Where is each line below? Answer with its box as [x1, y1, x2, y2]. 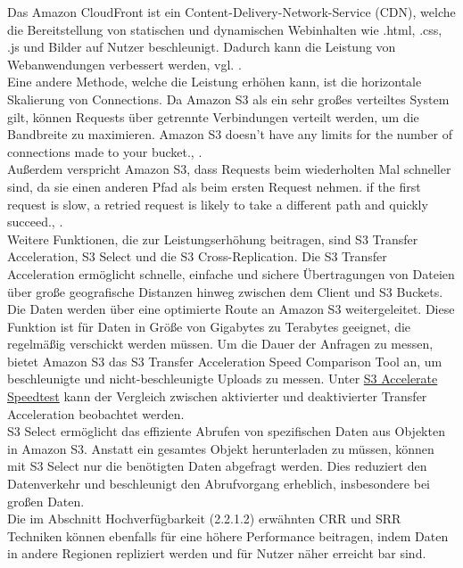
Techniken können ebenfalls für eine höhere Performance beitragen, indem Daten [7, 526, 449, 545]
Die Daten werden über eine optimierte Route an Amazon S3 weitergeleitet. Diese [7, 300, 455, 318]
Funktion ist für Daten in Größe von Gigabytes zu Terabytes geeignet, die [7, 317, 411, 335]
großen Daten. [7, 491, 85, 510]
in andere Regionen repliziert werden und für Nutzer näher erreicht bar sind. [7, 544, 426, 563]
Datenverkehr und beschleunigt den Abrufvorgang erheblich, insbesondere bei [7, 474, 430, 493]
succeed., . [7, 212, 63, 231]
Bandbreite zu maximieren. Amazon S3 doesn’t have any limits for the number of [7, 125, 453, 144]
